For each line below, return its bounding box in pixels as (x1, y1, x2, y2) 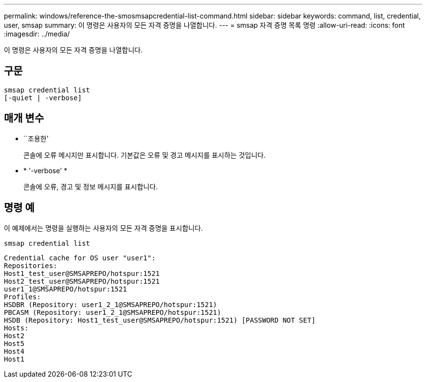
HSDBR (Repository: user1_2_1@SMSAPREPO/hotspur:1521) (4, 300, 217, 309)
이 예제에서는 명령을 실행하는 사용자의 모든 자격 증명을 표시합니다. (4, 223, 203, 232)
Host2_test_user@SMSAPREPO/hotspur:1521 (4, 277, 160, 285)
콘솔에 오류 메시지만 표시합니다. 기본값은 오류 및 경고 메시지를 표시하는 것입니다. (23, 150, 266, 159)
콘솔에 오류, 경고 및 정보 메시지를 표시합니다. (23, 182, 158, 191)
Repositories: (4, 261, 57, 270)
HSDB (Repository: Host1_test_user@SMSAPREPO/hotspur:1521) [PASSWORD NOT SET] (4, 316, 316, 324)
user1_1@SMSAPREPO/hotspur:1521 (4, 285, 127, 293)
